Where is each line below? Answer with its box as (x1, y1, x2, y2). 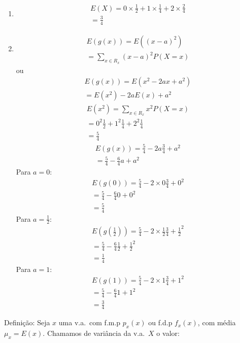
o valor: (156, 328, 180, 338)
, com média (197, 317, 236, 328)
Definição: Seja (4, 317, 50, 328)
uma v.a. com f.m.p (58, 317, 121, 328)
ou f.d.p (148, 317, 173, 328)
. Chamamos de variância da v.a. (43, 328, 145, 338)
